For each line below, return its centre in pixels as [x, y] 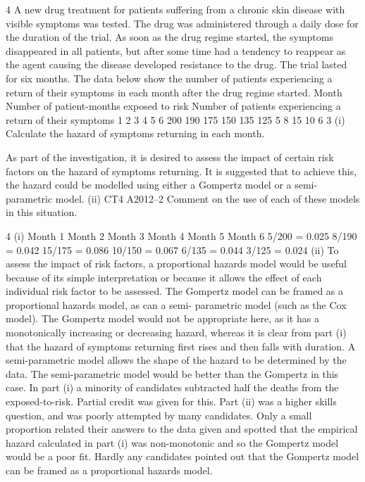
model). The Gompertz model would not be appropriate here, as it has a [162, 318]
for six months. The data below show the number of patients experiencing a [169, 78]
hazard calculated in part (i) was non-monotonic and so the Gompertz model [172, 442]
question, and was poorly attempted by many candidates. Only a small [159, 415]
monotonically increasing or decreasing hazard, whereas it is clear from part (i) [176, 332]
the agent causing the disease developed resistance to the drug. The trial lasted [177, 64]
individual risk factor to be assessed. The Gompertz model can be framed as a [175, 291]
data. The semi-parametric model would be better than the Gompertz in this [172, 373]
